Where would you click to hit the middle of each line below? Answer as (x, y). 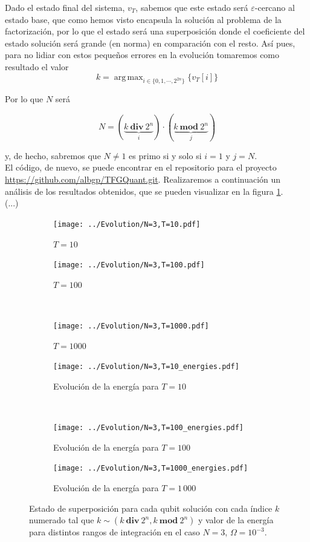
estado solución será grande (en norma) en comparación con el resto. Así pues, (150, 43)
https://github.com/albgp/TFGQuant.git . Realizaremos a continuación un (143, 179)
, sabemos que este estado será (192, 7)
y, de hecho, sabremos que (53, 155)
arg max (128, 77)
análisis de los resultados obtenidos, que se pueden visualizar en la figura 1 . (144, 191)
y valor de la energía (236, 520)
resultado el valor (37, 66)
